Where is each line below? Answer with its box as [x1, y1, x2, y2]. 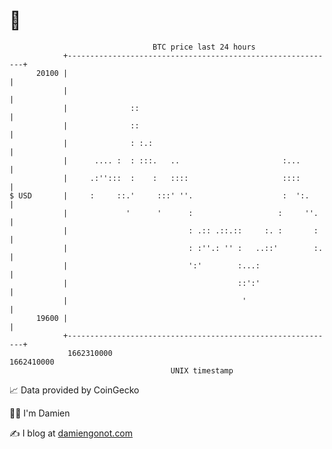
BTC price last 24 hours [152, 42, 256, 52]
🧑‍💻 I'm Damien [9, 407, 71, 419]
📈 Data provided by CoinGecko [9, 384, 140, 396]
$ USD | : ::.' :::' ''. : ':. [9, 190, 310, 201]
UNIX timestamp [170, 365, 234, 376]
